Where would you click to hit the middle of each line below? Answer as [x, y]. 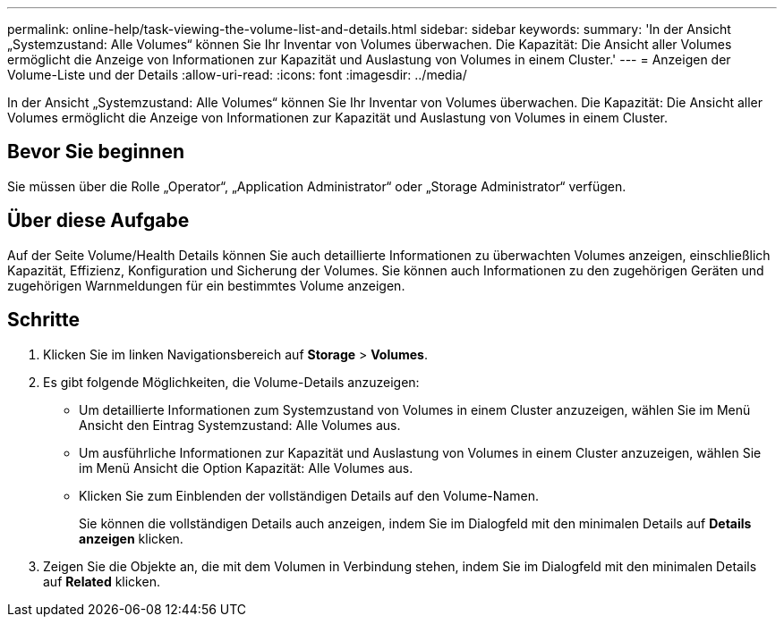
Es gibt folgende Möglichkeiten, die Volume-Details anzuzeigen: [231, 382]
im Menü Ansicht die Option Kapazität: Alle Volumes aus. [246, 468]
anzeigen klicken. [131, 538]
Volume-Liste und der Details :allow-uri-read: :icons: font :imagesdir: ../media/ [237, 75]
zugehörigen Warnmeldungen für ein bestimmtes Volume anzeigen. [206, 285]
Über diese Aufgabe [98, 221]
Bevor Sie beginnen [96, 152]
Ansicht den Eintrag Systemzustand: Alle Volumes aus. [240, 425]
